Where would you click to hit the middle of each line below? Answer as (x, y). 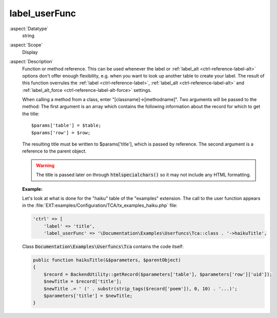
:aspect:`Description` (31, 62)
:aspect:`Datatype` (29, 29)
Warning (45, 165)
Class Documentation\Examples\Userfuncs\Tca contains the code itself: (103, 247)
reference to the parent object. (54, 151)
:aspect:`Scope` (26, 45)
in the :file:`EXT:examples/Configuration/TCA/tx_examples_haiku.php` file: (100, 205)
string (28, 35)
